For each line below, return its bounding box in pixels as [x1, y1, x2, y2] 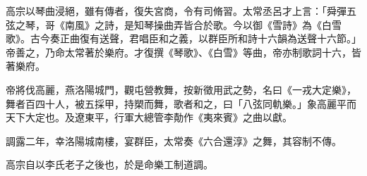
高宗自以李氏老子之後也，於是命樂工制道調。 [6, 157, 213, 172]
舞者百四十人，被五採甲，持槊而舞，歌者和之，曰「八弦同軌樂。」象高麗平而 [6, 96, 356, 111]
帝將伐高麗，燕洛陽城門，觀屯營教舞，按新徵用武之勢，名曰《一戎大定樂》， [6, 82, 356, 96]
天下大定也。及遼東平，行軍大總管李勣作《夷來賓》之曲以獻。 [6, 110, 292, 125]
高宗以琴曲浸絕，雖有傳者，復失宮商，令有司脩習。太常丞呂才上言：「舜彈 [6, 4, 347, 18]
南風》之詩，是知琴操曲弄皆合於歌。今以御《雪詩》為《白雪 [64, 17, 342, 32]
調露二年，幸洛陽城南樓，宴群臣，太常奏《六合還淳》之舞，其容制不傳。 [6, 133, 342, 148]
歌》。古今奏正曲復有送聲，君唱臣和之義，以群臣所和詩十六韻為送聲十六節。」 [6, 31, 361, 46]
